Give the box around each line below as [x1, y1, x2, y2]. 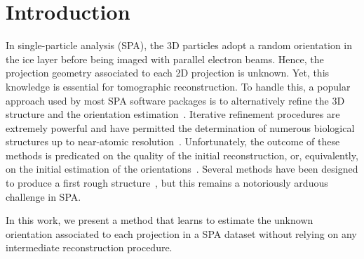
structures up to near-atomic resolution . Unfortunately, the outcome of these [6, 134, 340, 149]
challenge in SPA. [6, 189, 81, 204]
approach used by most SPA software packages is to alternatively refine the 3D [6, 93, 345, 107]
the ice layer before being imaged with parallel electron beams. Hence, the [6, 51, 324, 66]
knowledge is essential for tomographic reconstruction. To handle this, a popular [6, 79, 351, 93]
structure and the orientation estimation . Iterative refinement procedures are [6, 107, 340, 121]
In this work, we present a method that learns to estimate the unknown [6, 213, 314, 227]
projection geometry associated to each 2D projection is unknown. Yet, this [6, 65, 330, 80]
